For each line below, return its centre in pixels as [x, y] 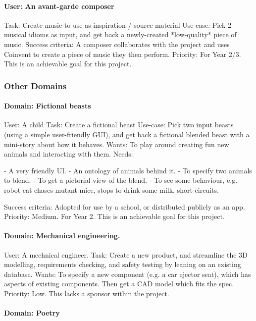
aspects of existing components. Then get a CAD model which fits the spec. [119, 284]
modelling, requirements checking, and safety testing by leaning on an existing [123, 264]
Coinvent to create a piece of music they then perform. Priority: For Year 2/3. [123, 54]
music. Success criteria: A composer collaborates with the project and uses [117, 44]
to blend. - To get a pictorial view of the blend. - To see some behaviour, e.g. [121, 180]
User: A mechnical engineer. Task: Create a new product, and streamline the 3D [126, 254]
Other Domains [35, 85]
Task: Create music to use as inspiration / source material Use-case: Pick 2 [118, 25]
